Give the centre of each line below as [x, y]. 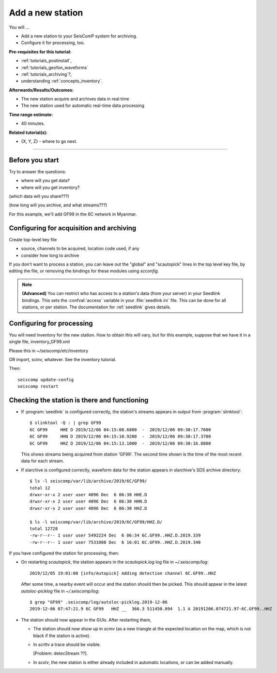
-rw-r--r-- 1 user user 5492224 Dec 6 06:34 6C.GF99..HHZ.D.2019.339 [115, 536]
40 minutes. [33, 123]
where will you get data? [46, 181]
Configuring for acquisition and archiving [73, 228]
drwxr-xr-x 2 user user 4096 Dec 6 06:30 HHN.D [88, 502]
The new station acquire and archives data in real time [75, 99]
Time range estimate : [31, 115]
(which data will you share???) [39, 196]
